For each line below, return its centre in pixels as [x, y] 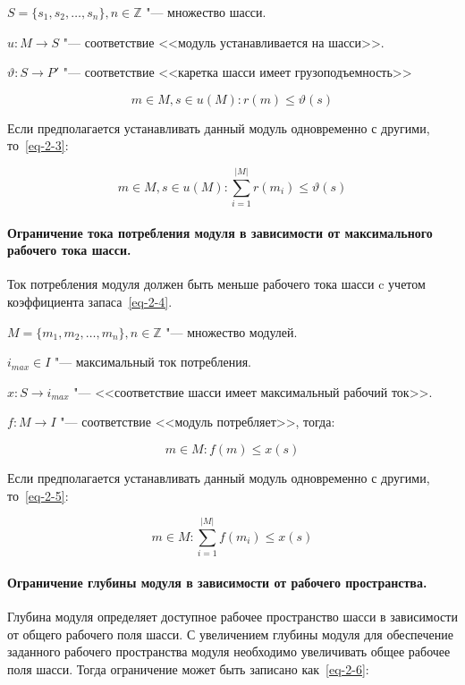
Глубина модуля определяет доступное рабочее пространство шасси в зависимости [232, 617]
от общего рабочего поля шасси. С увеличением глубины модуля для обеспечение [230, 634]
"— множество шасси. [206, 12]
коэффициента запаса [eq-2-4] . [90, 302]
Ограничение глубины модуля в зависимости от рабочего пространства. [217, 582]
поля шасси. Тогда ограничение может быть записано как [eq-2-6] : [188, 668]
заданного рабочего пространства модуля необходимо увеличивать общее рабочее [229, 651]
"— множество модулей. [232, 331]
